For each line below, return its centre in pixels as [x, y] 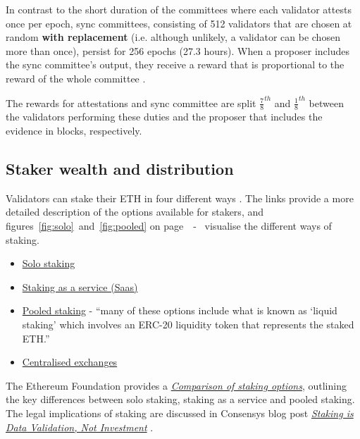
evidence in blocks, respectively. [74, 130]
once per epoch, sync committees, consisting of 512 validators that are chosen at [179, 23]
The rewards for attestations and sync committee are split [131, 103]
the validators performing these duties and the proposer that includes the [164, 117]
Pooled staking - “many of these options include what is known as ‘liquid [180, 310]
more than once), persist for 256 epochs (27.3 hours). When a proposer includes [178, 50]
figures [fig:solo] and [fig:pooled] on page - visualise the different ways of [169, 225]
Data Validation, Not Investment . [80, 427]
